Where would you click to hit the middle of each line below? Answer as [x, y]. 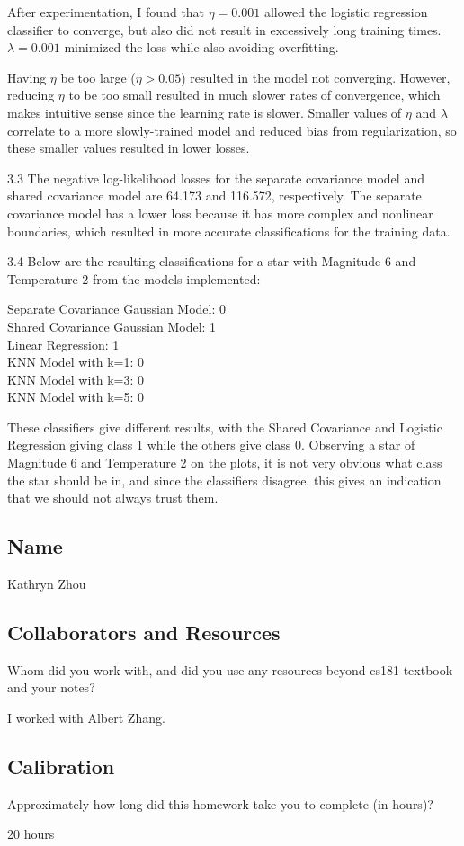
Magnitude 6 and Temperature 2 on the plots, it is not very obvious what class [225, 463]
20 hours [31, 834]
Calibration [61, 766]
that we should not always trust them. [113, 498]
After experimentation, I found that [106, 12]
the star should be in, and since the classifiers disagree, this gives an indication [224, 480]
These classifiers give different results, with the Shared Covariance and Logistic [225, 427]
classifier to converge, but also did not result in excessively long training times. [224, 29]
